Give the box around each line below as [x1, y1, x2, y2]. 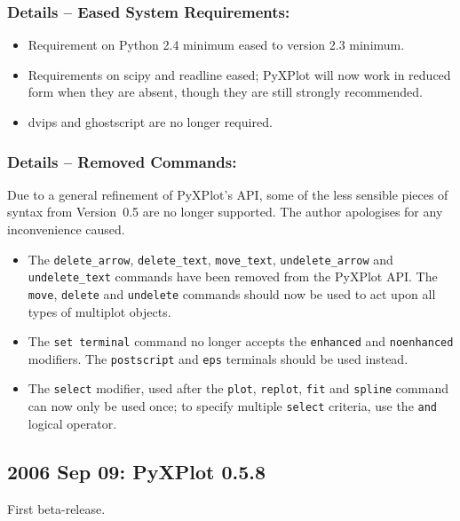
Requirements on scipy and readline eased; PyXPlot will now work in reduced [28, 65, 451, 83]
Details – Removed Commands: [7, 150, 237, 172]
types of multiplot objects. [28, 302, 171, 320]
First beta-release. [7, 499, 106, 517]
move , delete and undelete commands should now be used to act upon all [28, 284, 436, 303]
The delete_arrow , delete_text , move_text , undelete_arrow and [28, 249, 393, 268]
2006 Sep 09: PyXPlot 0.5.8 [7, 457, 266, 485]
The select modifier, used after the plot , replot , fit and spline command [28, 379, 448, 398]
